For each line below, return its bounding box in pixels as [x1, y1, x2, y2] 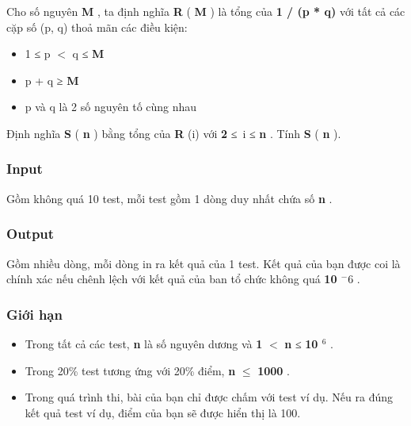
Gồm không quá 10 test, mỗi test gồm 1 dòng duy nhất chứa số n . [6, 190, 333, 206]
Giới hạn [6, 304, 63, 324]
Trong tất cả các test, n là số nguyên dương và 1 [25, 336, 263, 351]
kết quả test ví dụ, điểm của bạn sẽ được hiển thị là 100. [25, 404, 301, 420]
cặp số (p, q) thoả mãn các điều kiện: [6, 18, 188, 35]
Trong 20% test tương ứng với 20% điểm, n [25, 362, 236, 378]
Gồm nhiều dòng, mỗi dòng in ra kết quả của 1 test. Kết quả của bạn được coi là [6, 255, 401, 271]
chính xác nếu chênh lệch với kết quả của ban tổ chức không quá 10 [6, 271, 337, 287]
